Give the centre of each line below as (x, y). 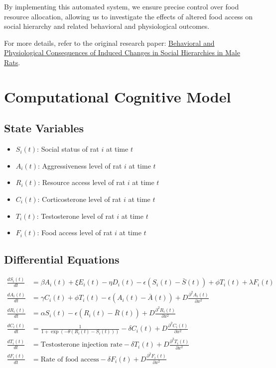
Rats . (12, 62)
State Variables (44, 128)
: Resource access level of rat (82, 182)
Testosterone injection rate (81, 345)
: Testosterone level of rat (75, 216)
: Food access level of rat (75, 232)
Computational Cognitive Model (118, 96)
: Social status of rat (68, 149)
